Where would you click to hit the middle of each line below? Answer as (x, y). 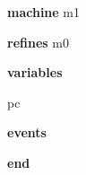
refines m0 (38, 42)
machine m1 (44, 12)
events (27, 132)
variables (35, 72)
